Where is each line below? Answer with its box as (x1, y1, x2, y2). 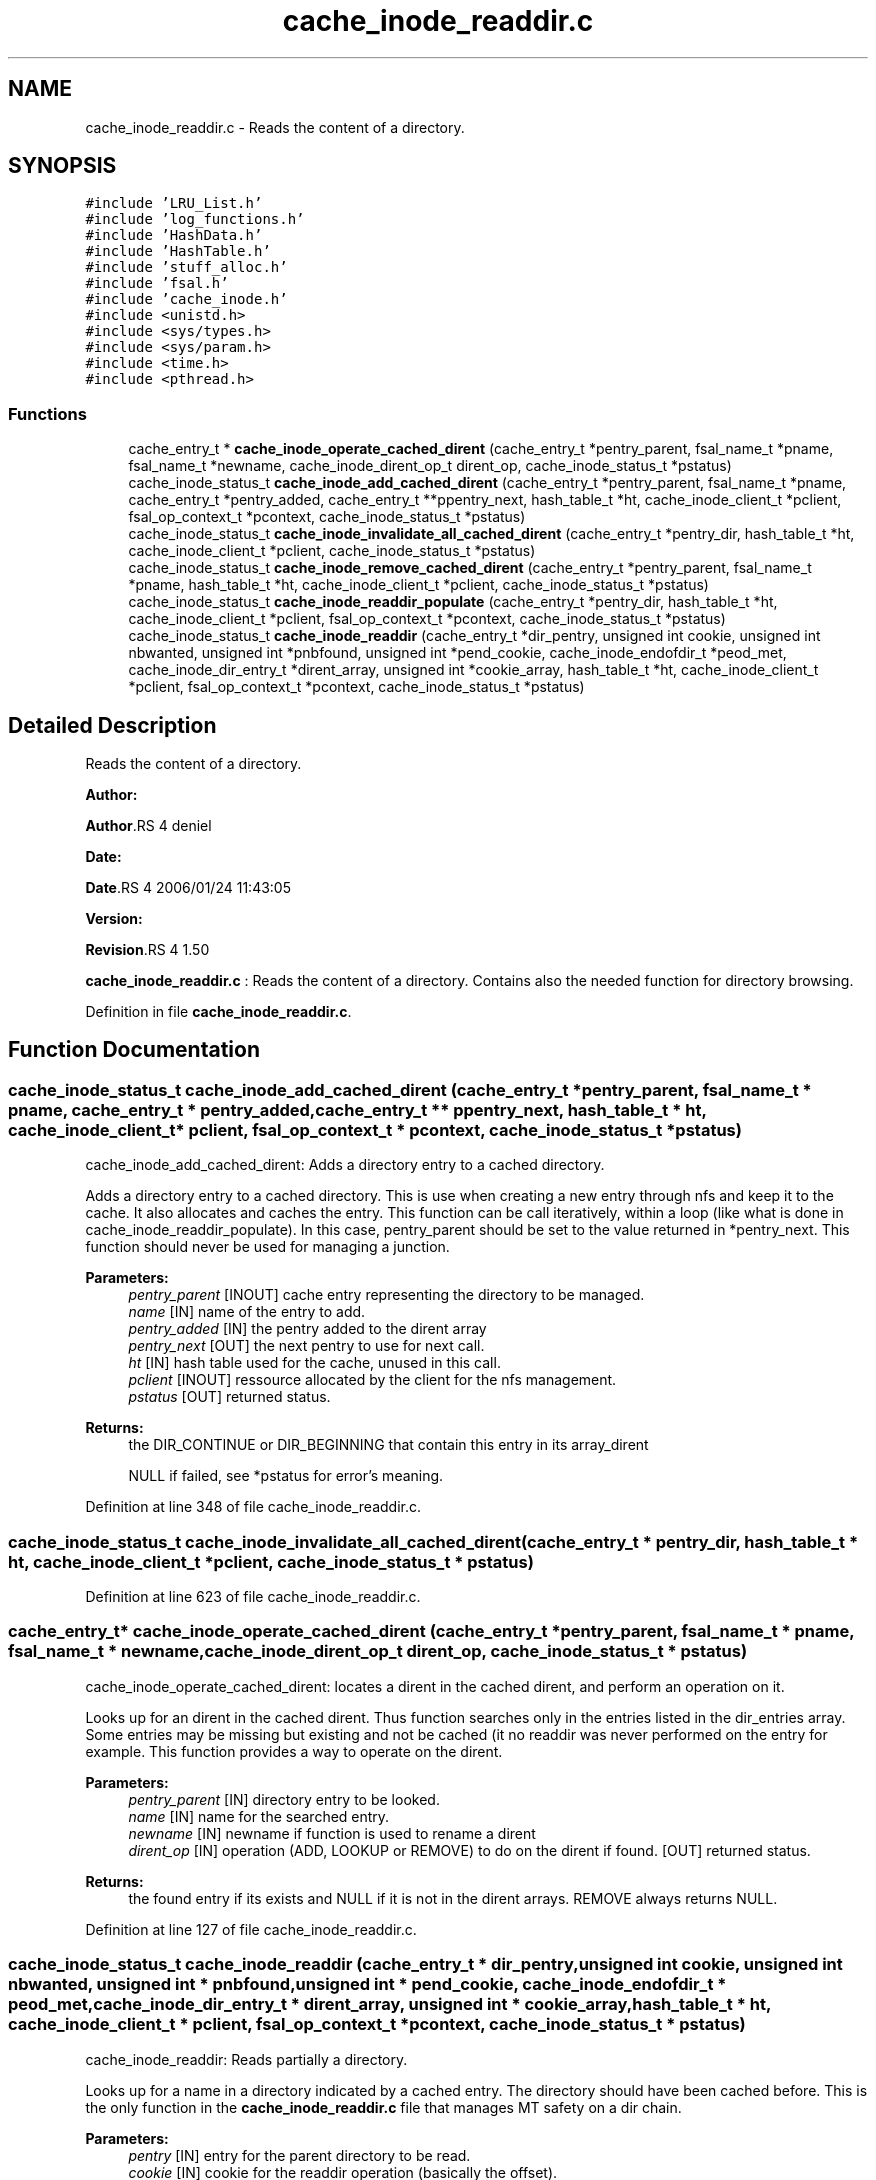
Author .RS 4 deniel (85, 817, 212, 835)
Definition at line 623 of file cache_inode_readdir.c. (85, 1588, 421, 1605)
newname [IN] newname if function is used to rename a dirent (128, 1824, 536, 1842)
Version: (85, 910, 143, 928)
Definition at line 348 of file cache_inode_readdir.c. (85, 1498, 421, 1516)
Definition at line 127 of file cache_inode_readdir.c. (85, 1920, 417, 1938)
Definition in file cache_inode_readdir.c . (85, 1003, 352, 1021)
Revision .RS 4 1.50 (85, 941, 210, 959)
